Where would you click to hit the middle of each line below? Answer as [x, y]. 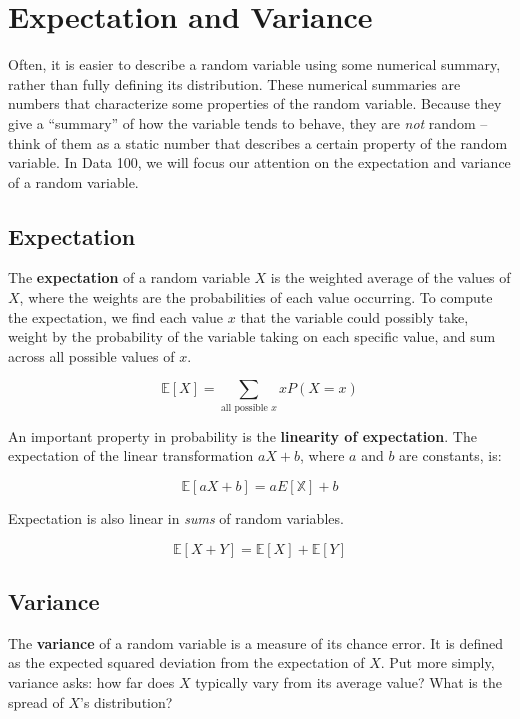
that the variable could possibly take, [354, 316]
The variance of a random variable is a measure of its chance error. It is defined [256, 642]
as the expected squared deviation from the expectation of [186, 662]
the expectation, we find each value [116, 316]
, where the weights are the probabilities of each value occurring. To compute [256, 297]
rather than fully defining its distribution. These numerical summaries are [234, 83]
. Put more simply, [437, 662]
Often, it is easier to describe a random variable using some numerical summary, [254, 64]
